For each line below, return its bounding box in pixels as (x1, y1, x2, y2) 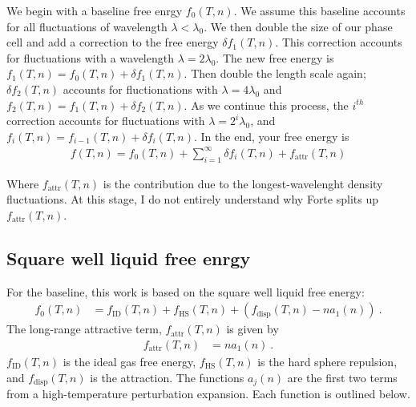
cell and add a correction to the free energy (6, 34, 219, 50)
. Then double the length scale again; (184, 65, 366, 82)
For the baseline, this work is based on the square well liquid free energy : (6, 283, 365, 300)
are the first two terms (287, 369, 398, 385)
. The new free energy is (216, 49, 334, 66)
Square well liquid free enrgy (6, 245, 251, 270)
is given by (226, 320, 279, 337)
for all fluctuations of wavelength (6, 18, 168, 34)
